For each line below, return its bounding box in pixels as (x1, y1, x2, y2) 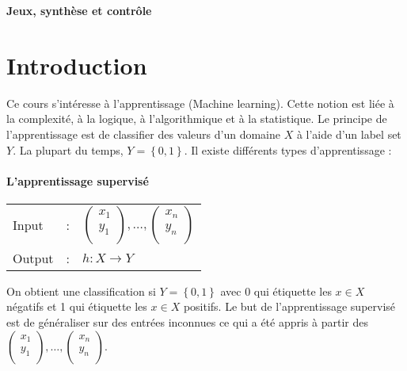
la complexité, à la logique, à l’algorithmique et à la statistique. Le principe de (6, 110, 387, 127)
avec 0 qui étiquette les (220, 282, 332, 299)
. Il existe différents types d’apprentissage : (184, 141, 392, 158)
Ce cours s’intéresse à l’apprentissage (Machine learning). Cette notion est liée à (6, 94, 394, 111)
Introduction (6, 48, 147, 81)
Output (13, 248, 54, 267)
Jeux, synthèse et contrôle (6, 2, 152, 18)
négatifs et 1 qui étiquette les (6, 298, 147, 315)
